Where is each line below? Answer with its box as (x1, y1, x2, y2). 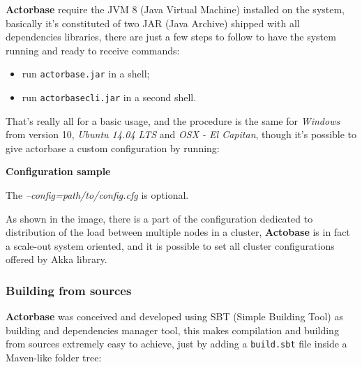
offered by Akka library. (6, 252, 107, 267)
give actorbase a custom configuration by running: (6, 140, 220, 155)
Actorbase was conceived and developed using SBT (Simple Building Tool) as (6, 309, 343, 324)
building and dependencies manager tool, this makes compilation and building (6, 322, 339, 337)
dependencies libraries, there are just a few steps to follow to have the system (6, 29, 336, 44)
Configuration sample (6, 164, 111, 179)
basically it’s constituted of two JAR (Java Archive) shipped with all (6, 15, 300, 30)
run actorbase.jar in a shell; (22, 66, 150, 81)
